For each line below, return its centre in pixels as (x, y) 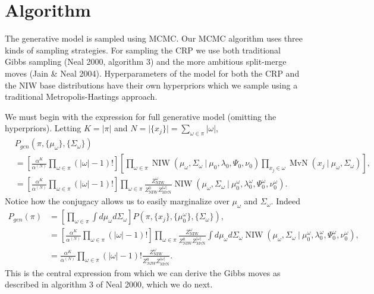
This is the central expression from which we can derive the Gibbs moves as (143, 272)
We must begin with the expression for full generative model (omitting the (141, 116)
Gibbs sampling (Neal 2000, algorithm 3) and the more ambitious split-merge (146, 61)
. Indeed (285, 201)
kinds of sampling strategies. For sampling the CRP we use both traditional (143, 50)
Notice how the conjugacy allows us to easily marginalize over (117, 201)
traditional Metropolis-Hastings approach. (81, 97)
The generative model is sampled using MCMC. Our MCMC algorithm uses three (154, 38)
